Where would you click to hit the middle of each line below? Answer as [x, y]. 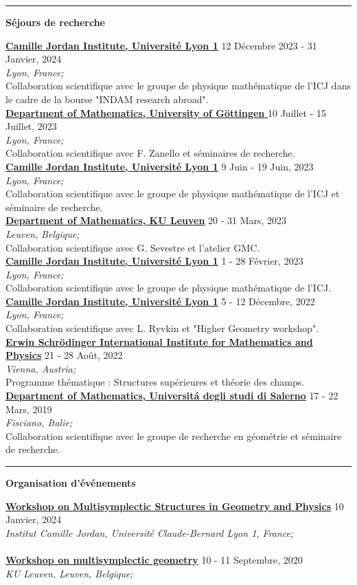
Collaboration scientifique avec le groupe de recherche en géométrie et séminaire [174, 435]
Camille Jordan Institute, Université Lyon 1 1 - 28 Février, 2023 [154, 261]
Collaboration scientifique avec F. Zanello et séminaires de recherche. [150, 153]
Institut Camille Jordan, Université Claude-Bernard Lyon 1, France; [150, 532]
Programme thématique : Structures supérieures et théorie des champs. [155, 382]
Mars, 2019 [29, 409]
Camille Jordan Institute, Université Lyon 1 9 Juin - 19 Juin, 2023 [160, 166]
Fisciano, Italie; [39, 422]
